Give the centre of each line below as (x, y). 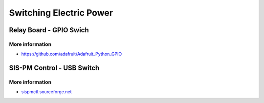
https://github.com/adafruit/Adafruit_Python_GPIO (72, 54)
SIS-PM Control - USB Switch (54, 68)
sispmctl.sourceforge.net (46, 92)
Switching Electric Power (61, 13)
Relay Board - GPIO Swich (49, 30)
